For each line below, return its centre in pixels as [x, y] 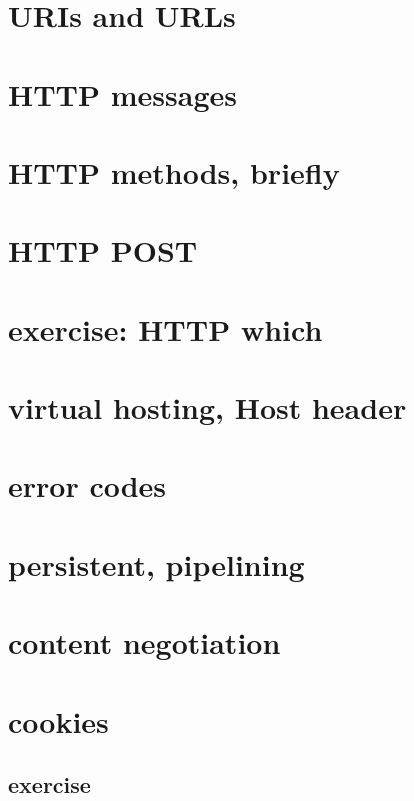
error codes [87, 485]
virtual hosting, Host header [207, 407]
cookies [58, 720]
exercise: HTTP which [165, 328]
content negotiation [144, 642]
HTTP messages [122, 93]
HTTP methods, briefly [174, 171]
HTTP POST [103, 250]
